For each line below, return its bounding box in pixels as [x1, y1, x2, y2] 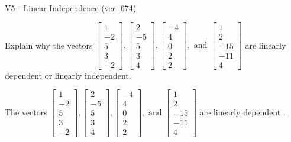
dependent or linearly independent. [5, 69, 131, 81]
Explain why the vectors [5, 38, 93, 51]
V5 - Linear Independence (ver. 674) [5, 2, 137, 14]
